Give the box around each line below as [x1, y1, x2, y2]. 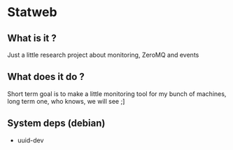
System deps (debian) [7, 117, 106, 130]
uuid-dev [17, 136, 44, 144]
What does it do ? [7, 71, 85, 83]
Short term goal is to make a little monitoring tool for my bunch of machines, [7, 89, 227, 98]
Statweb [7, 4, 57, 20]
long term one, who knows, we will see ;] [7, 97, 125, 105]
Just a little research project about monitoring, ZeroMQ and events [7, 50, 199, 59]
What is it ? [7, 32, 57, 44]
